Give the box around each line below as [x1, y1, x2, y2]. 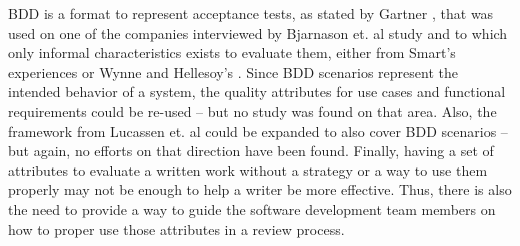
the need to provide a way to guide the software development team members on [8, 198, 496, 219]
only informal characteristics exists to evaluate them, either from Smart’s [8, 42, 456, 63]
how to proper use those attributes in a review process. [8, 218, 345, 239]
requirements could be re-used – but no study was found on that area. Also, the [8, 100, 497, 121]
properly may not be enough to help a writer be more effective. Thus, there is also [8, 179, 512, 200]
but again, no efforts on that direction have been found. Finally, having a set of [8, 140, 494, 161]
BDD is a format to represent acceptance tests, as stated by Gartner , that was [8, 3, 494, 23]
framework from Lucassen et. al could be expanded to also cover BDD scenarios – [8, 120, 508, 141]
